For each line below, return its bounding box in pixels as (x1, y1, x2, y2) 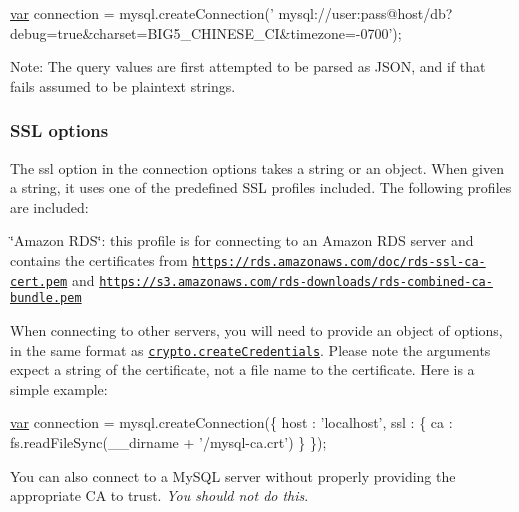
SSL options (10, 118, 109, 143)
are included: (10, 196, 89, 217)
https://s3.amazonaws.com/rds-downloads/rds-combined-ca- (99, 274, 493, 289)
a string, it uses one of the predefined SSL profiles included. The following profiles (10, 177, 512, 198)
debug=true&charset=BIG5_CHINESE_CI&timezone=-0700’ (10, 22, 393, 43)
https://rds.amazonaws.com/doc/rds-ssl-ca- (192, 254, 486, 269)
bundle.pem (10, 291, 82, 306)
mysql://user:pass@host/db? (278, 3, 453, 23)
